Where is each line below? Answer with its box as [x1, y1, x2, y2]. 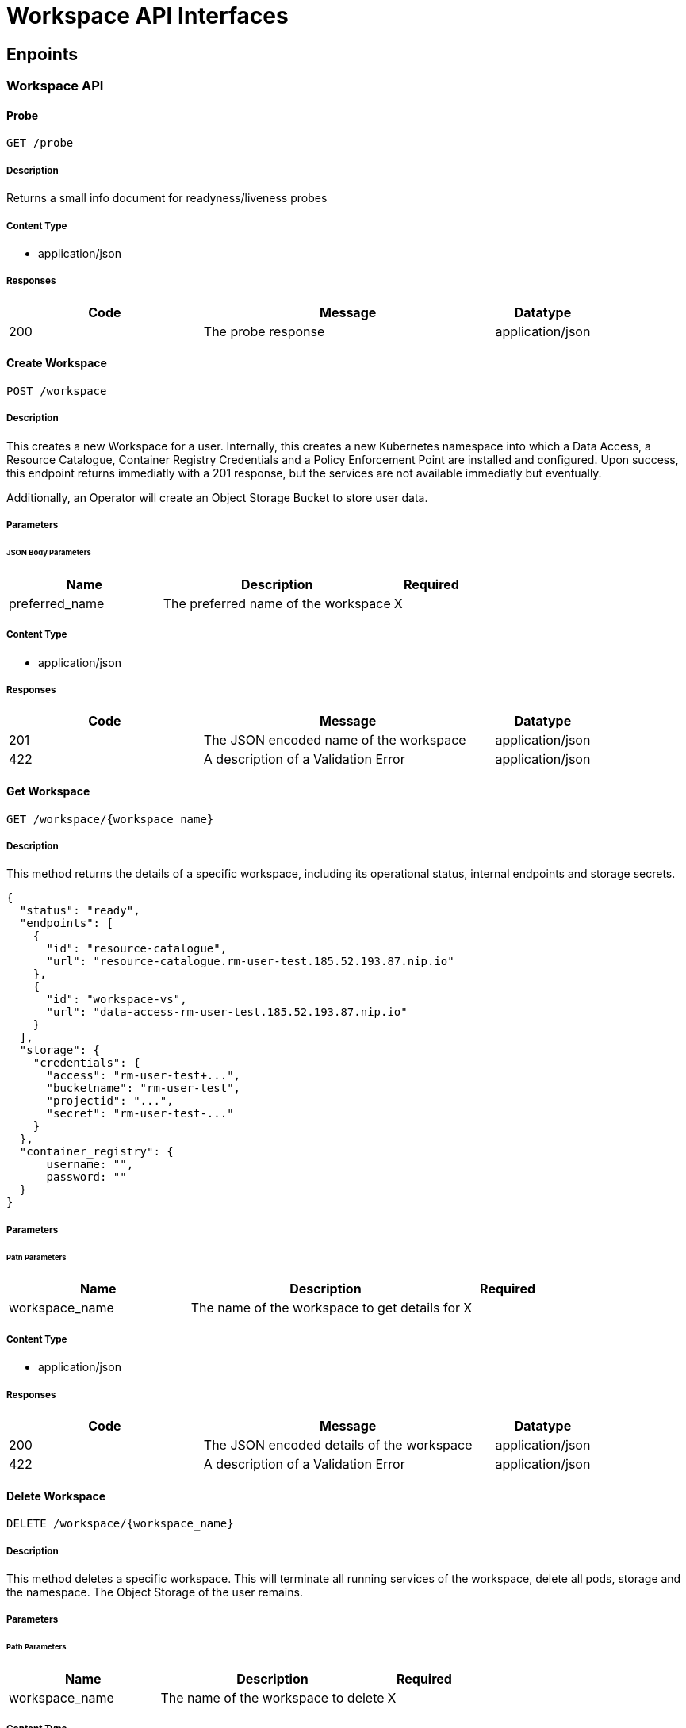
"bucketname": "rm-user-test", [46, 1082, 241, 1095]
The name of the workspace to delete [160, 1690, 385, 1707]
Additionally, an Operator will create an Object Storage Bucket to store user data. [6, 490, 428, 504]
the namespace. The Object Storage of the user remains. [6, 1585, 303, 1600]
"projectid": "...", [46, 1094, 174, 1108]
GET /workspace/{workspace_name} [6, 812, 214, 826]
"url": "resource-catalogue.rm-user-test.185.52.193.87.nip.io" [46, 955, 454, 968]
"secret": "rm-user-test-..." [46, 1107, 234, 1121]
